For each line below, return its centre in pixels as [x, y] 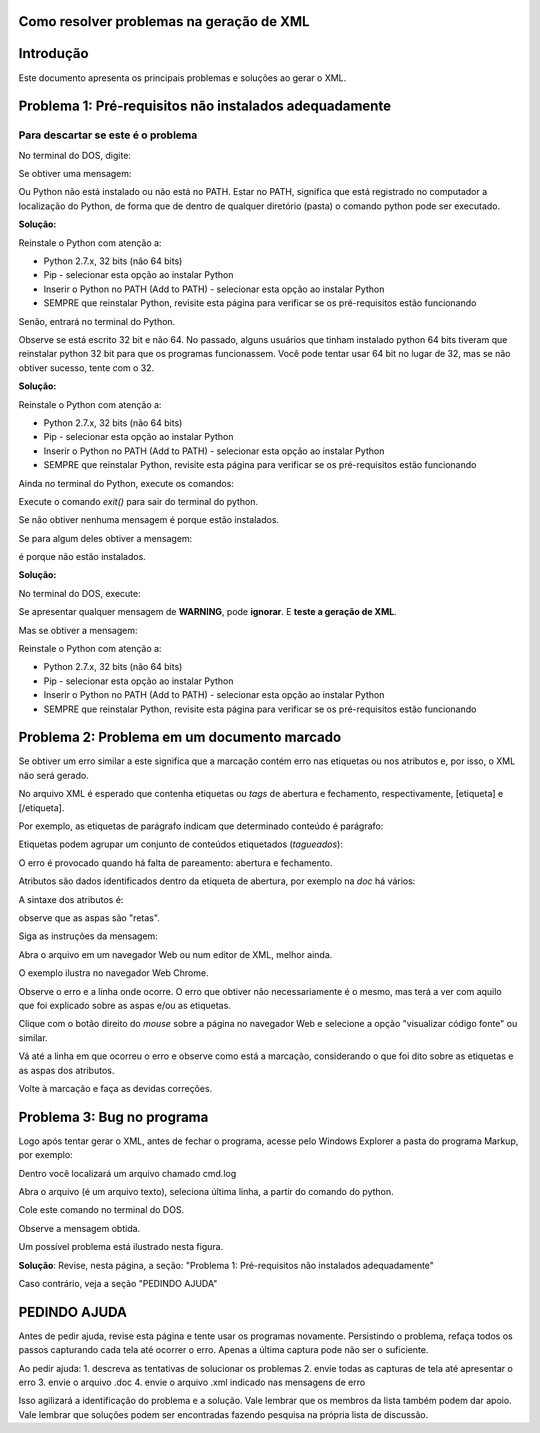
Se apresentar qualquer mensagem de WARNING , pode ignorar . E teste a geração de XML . [207, 612]
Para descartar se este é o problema [108, 135]
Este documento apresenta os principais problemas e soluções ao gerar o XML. [182, 77]
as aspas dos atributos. [66, 1070]
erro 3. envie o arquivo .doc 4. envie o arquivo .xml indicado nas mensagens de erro [192, 1382]
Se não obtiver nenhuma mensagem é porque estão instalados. [149, 520]
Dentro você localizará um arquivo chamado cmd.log [127, 1173]
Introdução [53, 53]
